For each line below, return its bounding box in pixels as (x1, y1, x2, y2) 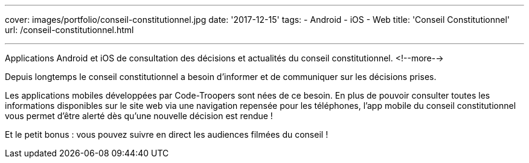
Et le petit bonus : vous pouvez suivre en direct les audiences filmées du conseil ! (5, 129, 329, 140)
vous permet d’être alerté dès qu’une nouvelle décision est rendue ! (5, 111, 273, 121)
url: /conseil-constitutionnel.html (5, 25, 134, 35)
